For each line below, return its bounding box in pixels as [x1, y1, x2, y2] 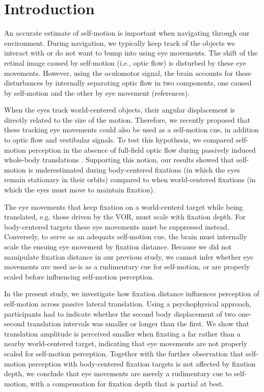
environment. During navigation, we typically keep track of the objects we [4, 37, 235, 48]
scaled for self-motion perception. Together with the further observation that [4, 348, 244, 358]
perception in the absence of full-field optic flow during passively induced [28, 144, 256, 155]
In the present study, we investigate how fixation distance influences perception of [4, 288, 259, 299]
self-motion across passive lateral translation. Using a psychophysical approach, [4, 298, 252, 309]
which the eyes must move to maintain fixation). [4, 184, 155, 195]
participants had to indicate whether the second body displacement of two [4, 308, 236, 319]
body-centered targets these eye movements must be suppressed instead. [4, 221, 229, 232]
